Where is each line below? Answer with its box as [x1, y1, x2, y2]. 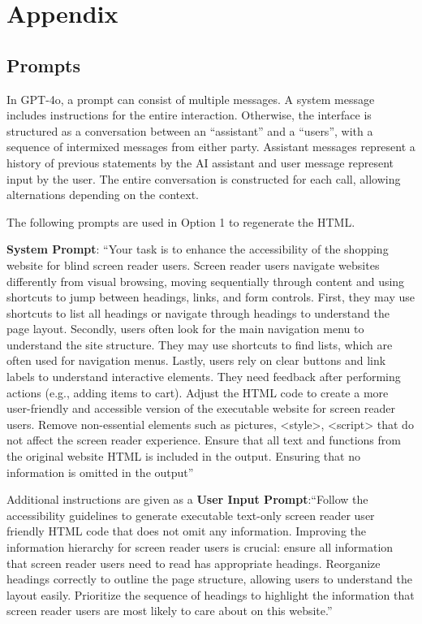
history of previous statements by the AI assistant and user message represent [6, 154, 394, 171]
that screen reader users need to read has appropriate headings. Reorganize [6, 554, 381, 571]
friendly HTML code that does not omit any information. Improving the [6, 522, 366, 539]
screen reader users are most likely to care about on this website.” [6, 602, 333, 619]
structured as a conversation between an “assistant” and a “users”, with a [6, 122, 373, 139]
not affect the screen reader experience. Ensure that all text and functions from [6, 431, 401, 448]
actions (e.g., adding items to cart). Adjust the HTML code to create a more [6, 383, 389, 401]
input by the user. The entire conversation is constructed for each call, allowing [6, 170, 401, 187]
